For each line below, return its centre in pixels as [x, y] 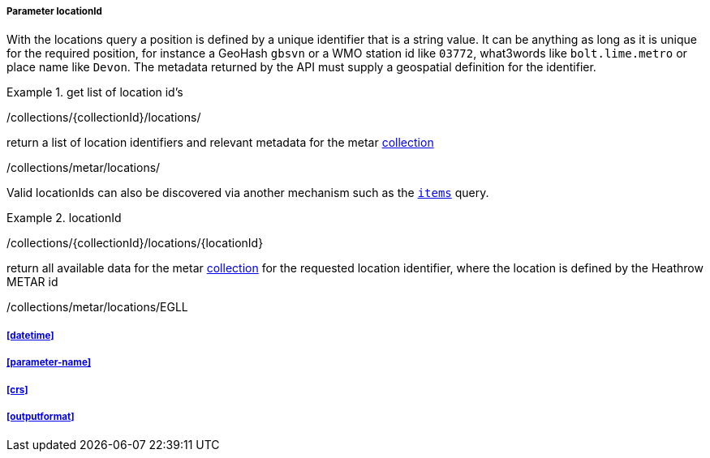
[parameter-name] [49, 363]
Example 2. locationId [64, 218]
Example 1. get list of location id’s [95, 92]
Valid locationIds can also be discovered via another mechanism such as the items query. [248, 193]
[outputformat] [41, 416]
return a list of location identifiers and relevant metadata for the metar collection [220, 143]
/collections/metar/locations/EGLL [97, 307]
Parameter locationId [54, 11]
